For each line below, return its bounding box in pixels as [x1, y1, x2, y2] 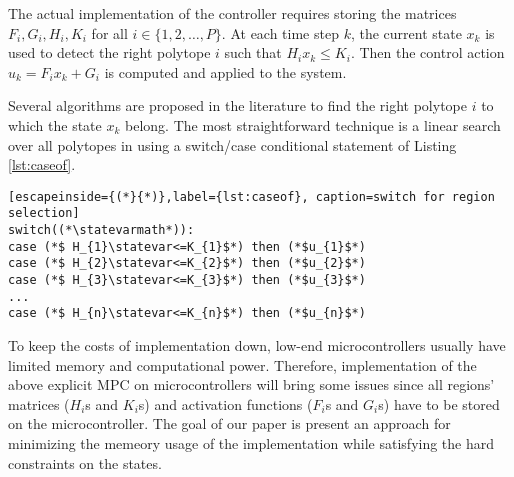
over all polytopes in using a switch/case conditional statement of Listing [8, 134, 457, 155]
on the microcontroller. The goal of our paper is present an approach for [8, 413, 451, 434]
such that [224, 42, 282, 63]
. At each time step [221, 22, 339, 43]
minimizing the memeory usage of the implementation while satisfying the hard [8, 432, 495, 453]
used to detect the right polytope [8, 42, 211, 63]
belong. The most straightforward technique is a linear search [125, 114, 501, 135]
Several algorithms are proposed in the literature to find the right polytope [8, 95, 467, 116]
